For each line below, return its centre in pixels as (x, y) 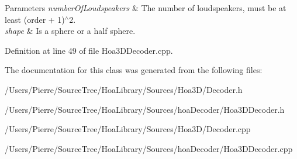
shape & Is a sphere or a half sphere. (70, 31)
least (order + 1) (35, 19)
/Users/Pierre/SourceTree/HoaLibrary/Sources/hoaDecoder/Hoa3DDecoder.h (145, 109)
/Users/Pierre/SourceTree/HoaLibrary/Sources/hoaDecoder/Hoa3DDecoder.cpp (149, 148)
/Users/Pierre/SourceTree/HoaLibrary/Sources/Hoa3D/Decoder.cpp (128, 129)
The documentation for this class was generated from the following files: (134, 70)
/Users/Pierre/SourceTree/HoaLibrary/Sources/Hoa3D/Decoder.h (124, 89)
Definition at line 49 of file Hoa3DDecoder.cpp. (89, 50)
